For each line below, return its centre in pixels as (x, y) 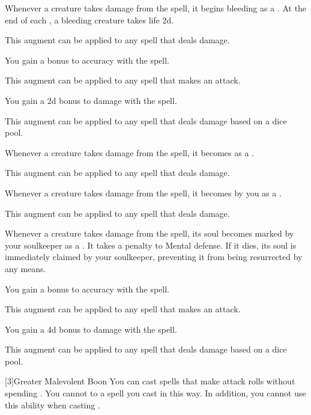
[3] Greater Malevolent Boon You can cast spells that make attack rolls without (150, 381)
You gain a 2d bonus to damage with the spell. (91, 100)
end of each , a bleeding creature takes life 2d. (89, 20)
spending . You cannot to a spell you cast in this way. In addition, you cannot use (155, 393)
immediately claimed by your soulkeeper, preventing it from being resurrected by (154, 257)
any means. (26, 268)
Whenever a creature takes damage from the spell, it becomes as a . (129, 152)
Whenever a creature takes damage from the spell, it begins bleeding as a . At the (156, 8)
